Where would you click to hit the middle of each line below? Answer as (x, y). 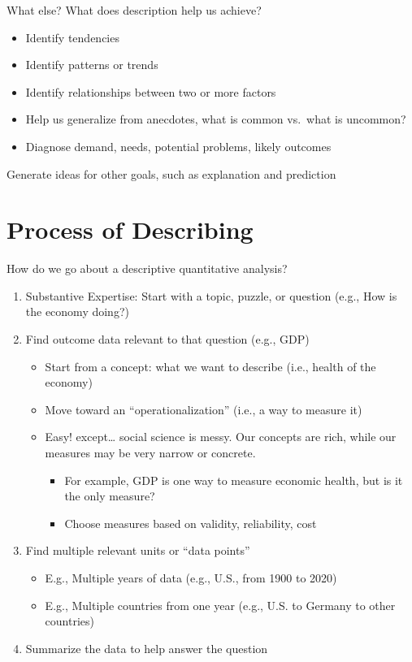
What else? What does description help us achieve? (134, 10)
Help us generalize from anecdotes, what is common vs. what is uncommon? (216, 119)
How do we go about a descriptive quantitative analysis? (147, 268)
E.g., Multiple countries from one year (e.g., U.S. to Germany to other (220, 605)
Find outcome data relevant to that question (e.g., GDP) (167, 339)
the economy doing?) (77, 312)
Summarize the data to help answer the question (147, 648)
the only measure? (110, 496)
